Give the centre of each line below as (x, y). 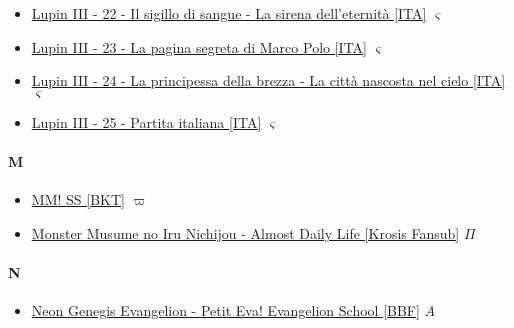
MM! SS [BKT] (78, 199)
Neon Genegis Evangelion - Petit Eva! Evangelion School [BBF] (225, 310)
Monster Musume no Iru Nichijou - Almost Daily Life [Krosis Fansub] (245, 232)
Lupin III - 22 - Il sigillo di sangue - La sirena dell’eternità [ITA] (229, 13)
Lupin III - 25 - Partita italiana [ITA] (146, 121)
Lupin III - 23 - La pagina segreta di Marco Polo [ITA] (199, 46)
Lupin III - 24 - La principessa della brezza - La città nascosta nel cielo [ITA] (268, 80)
